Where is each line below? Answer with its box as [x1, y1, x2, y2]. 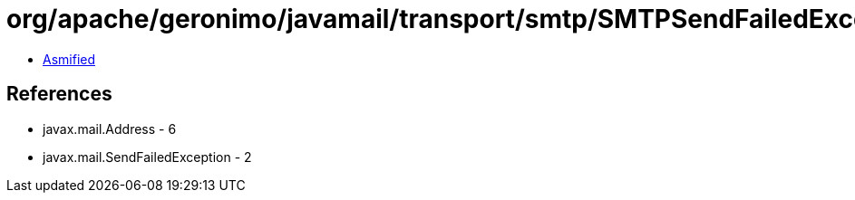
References [6, 82, 112, 106]
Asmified [43, 51, 96, 67]
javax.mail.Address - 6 [43, 120, 177, 137]
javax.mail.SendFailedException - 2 [43, 148, 252, 165]
